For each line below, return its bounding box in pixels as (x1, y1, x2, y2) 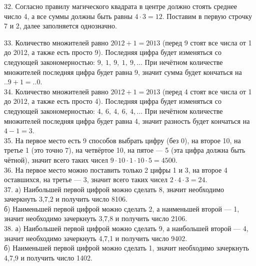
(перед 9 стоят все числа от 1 (162, 37, 252, 47)
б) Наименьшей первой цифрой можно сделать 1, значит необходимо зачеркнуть (4, 243, 249, 253)
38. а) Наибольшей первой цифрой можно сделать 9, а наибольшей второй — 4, (4, 223, 248, 234)
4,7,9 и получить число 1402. (4, 252, 92, 263)
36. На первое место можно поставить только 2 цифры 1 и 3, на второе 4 (4, 164, 227, 175)
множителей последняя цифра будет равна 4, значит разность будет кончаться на (4, 115, 250, 126)
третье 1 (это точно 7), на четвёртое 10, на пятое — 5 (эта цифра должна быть (4, 145, 245, 155)
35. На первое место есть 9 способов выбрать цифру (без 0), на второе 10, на (4, 135, 241, 145)
